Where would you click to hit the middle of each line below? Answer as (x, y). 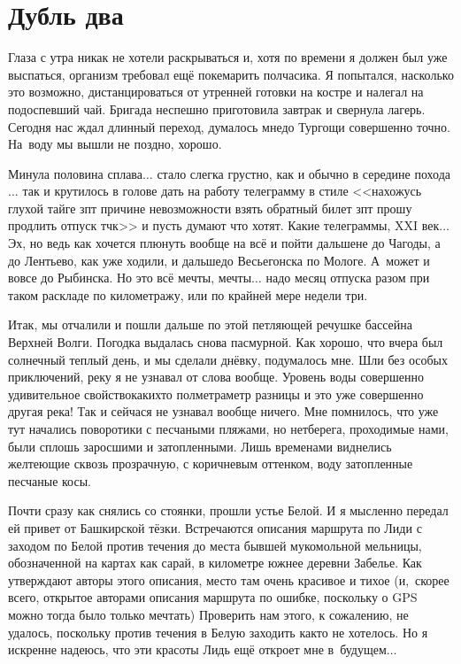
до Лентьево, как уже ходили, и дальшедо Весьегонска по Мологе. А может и (219, 260)
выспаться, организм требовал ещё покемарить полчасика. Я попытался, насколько (231, 74)
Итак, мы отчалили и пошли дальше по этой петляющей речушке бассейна (211, 324)
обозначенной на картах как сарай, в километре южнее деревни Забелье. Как (215, 563)
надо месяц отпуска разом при (348, 278)
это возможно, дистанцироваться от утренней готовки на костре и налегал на (216, 92)
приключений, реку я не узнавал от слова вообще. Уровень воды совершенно (216, 377)
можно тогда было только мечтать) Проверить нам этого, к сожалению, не (208, 614)
